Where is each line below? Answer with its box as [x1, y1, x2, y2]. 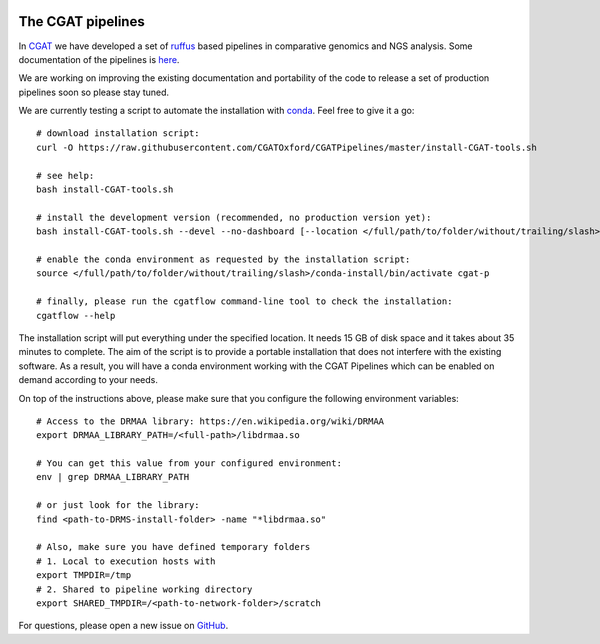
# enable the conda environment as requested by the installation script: [36, 253, 411, 265]
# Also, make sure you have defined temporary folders [36, 541, 311, 553]
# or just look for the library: [36, 500, 200, 511]
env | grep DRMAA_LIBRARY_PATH [36, 471, 190, 483]
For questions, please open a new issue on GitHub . [18, 620, 229, 632]
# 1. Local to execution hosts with [36, 555, 216, 567]
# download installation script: [36, 128, 200, 139]
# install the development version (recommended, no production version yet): [36, 211, 432, 223]
